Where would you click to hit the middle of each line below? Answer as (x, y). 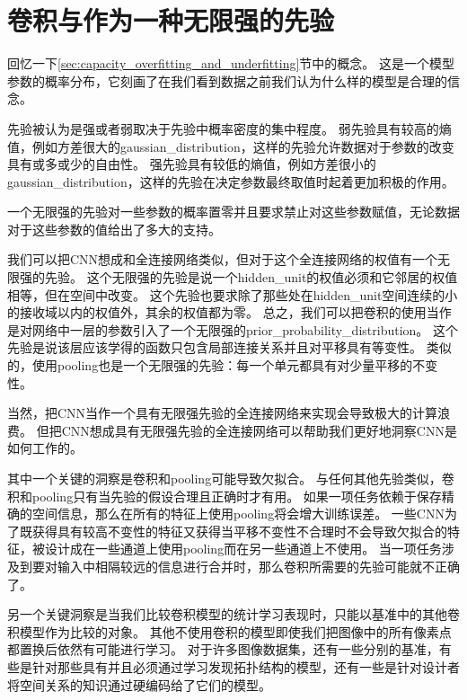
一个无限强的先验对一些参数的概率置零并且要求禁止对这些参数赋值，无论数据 (233, 212)
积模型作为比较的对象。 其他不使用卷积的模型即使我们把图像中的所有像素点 (229, 631)
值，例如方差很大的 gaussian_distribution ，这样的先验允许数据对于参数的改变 (231, 146)
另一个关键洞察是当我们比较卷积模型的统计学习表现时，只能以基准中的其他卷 (233, 614)
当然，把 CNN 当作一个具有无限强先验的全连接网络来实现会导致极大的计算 (223, 413)
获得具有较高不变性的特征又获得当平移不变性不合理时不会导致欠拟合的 (239, 531)
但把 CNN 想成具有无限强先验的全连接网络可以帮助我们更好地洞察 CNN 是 (247, 430)
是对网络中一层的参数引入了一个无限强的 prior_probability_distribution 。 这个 (233, 329)
